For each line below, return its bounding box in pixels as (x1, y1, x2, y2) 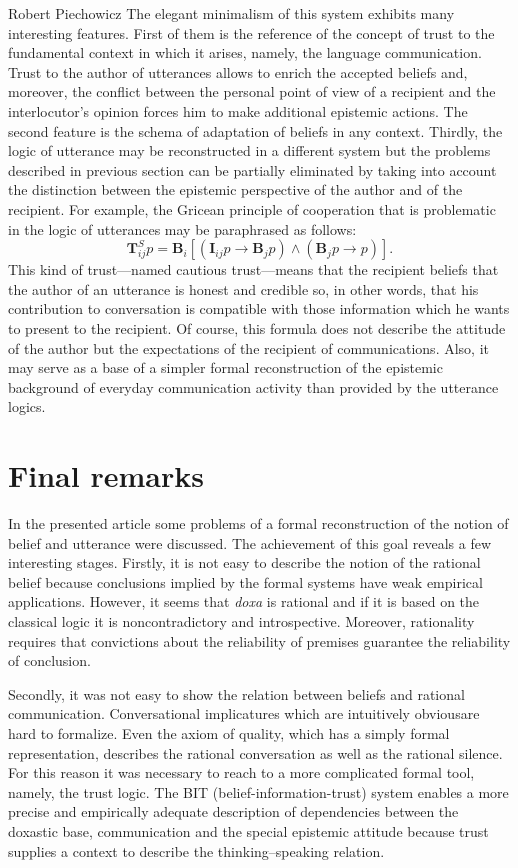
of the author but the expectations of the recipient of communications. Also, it (8, 337, 489, 358)
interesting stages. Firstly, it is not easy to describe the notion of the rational (8, 552, 481, 573)
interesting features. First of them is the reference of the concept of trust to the (8, 22, 495, 43)
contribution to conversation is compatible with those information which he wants (8, 298, 510, 319)
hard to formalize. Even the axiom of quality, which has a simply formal (8, 722, 450, 743)
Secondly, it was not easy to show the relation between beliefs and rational (8, 683, 465, 704)
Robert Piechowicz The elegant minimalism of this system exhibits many (8, 3, 455, 23)
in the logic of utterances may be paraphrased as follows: (8, 218, 357, 239)
